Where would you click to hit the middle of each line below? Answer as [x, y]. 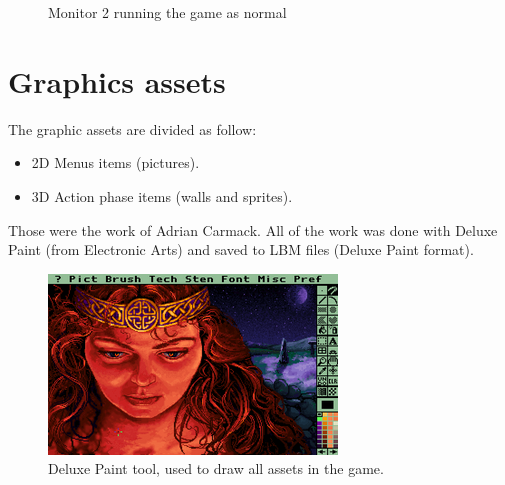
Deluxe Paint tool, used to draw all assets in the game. [216, 468]
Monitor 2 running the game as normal [167, 12]
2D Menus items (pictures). [115, 162]
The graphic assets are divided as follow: [132, 128]
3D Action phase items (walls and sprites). [162, 195]
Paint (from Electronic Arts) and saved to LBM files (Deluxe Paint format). [241, 249]
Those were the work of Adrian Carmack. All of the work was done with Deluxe [253, 229]
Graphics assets [117, 80]
